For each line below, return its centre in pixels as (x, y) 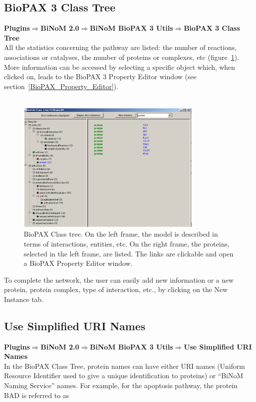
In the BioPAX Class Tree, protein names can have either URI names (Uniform (125, 366)
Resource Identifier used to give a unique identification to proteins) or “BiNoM (124, 376)
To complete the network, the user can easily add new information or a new (119, 279)
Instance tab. (24, 299)
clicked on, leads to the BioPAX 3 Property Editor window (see (100, 76)
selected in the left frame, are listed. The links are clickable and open (129, 253)
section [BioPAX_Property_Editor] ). (61, 86)
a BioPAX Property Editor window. (78, 263)
